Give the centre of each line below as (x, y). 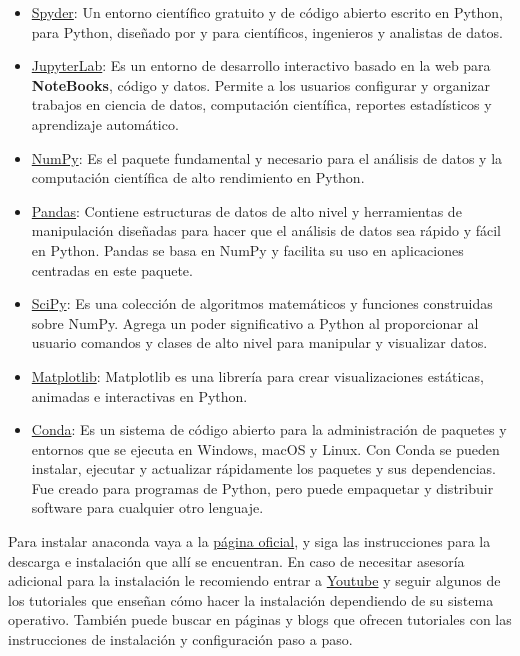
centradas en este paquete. (112, 269)
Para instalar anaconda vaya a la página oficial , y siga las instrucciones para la (249, 541)
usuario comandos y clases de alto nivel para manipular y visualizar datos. (259, 342)
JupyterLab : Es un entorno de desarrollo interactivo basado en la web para (261, 65)
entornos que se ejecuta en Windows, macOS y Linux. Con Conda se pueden (265, 448)
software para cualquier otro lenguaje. (147, 507)
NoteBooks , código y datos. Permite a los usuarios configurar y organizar (261, 84)
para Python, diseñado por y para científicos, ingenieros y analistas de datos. (267, 31)
